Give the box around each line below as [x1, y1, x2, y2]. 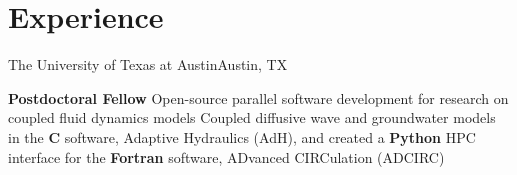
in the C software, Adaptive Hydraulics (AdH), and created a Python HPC [8, 126, 476, 147]
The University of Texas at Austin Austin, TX [8, 54, 288, 75]
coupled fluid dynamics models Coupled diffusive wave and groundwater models [8, 107, 496, 128]
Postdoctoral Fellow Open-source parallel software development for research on [8, 87, 509, 108]
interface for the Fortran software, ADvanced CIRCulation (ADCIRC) [8, 146, 445, 167]
